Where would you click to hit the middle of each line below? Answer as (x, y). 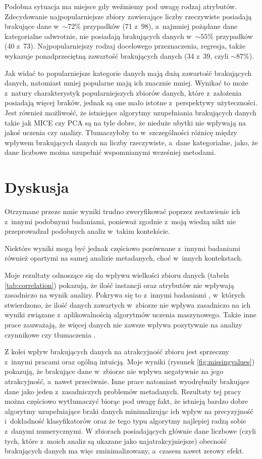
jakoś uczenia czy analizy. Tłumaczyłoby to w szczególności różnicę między (121, 132)
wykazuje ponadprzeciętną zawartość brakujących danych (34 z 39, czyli (117, 55)
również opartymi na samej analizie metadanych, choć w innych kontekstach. (124, 258)
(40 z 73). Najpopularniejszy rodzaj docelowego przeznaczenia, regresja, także (125, 46)
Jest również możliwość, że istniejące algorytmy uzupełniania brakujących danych (131, 112)
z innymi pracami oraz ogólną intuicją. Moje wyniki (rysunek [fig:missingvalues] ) (130, 361)
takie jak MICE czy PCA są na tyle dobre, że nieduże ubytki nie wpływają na (125, 122)
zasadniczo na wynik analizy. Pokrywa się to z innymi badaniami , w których (125, 295)
